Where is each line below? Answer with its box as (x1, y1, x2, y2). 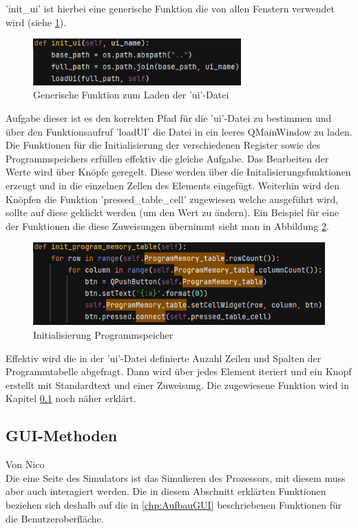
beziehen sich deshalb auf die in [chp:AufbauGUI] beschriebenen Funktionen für (6, 497, 342, 511)
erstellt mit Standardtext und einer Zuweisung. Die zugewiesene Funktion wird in (6, 377, 349, 392)
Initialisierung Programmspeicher (33, 327, 173, 341)
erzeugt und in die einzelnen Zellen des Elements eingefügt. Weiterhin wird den (6, 178, 340, 192)
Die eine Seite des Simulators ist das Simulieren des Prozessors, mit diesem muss (6, 470, 346, 485)
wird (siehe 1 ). (6, 14, 67, 29)
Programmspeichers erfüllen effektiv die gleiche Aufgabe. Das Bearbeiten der (6, 151, 329, 165)
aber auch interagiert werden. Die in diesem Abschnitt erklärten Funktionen (6, 484, 326, 498)
